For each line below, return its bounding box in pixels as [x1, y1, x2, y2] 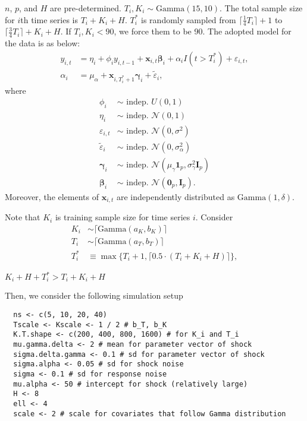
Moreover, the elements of [5, 190, 99, 202]
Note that [5, 211, 40, 223]
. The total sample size [219, 2, 303, 14]
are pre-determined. [50, 2, 122, 14]
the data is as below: [5, 37, 80, 49]
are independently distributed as [116, 190, 235, 202]
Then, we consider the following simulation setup [5, 289, 183, 302]
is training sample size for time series [55, 211, 190, 223]
